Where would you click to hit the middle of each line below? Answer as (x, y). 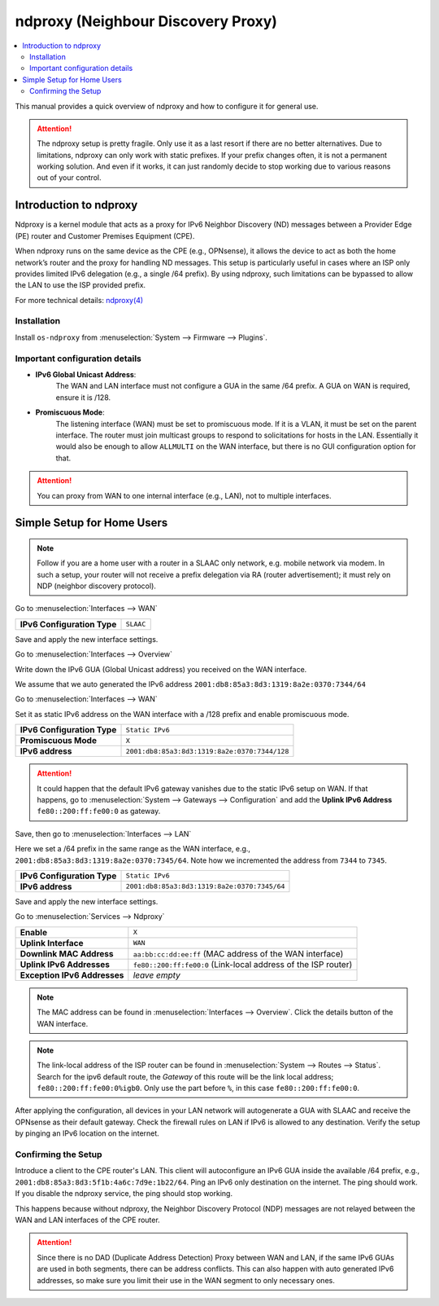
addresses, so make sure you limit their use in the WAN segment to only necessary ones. (186, 1280)
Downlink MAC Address (67, 953)
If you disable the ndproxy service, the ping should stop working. (124, 1194)
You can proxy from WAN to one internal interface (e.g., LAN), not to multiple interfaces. (185, 495)
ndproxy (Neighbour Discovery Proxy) (146, 21)
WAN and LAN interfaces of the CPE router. (87, 1220)
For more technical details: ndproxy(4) (79, 300)
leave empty (156, 975)
